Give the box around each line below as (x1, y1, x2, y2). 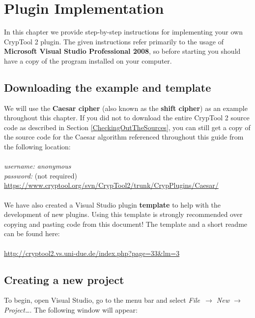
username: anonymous (4, 161, 71, 171)
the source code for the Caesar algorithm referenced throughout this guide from (4, 132, 244, 142)
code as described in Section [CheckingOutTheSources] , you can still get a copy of (4, 122, 251, 132)
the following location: (4, 141, 71, 152)
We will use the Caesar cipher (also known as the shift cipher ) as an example (4, 103, 248, 113)
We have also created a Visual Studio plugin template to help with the (4, 199, 221, 210)
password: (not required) (4, 170, 77, 180)
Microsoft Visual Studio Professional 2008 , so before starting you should (4, 46, 241, 56)
